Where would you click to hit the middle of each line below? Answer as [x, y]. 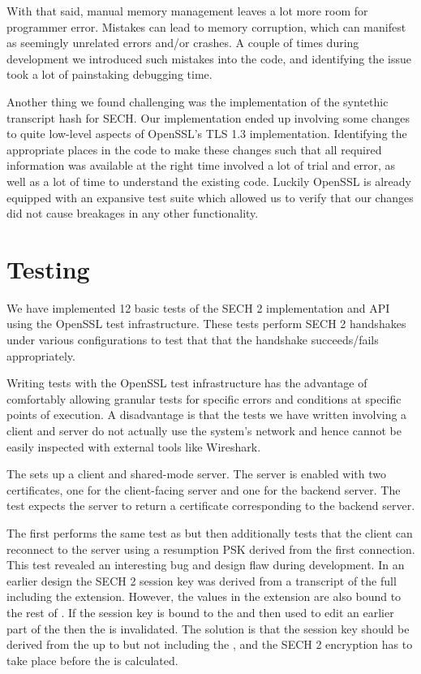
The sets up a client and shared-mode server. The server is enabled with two [197, 474]
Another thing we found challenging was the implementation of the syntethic [198, 101]
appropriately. [41, 355]
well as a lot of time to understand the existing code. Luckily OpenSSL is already [209, 181]
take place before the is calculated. [92, 660]
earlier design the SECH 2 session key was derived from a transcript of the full [202, 580]
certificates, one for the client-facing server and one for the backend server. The [204, 489]
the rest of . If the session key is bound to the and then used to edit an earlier [200, 612]
